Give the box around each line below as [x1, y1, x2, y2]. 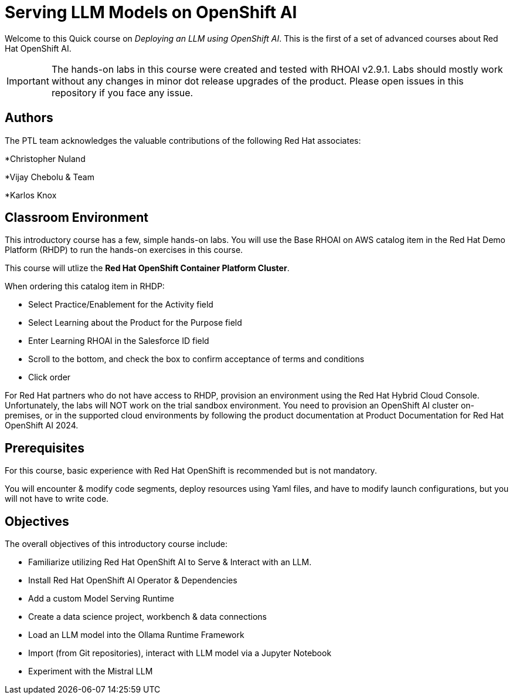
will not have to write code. [5, 494, 109, 504]
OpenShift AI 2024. [5, 420, 79, 431]
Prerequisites [5, 440, 84, 455]
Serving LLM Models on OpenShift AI [5, 2, 297, 22]
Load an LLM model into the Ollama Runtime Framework [28, 630, 244, 640]
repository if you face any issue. [51, 86, 193, 99]
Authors [5, 110, 53, 126]
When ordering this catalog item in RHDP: [5, 281, 165, 292]
